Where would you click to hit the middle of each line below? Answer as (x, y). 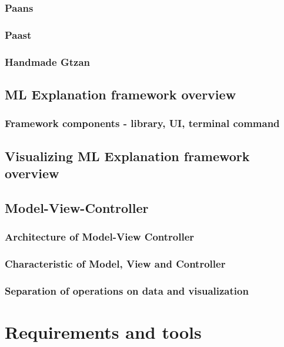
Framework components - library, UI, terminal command (142, 123)
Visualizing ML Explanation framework (127, 156)
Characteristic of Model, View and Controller (115, 263)
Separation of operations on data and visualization (127, 290)
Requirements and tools (103, 331)
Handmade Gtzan (47, 61)
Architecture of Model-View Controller (100, 237)
